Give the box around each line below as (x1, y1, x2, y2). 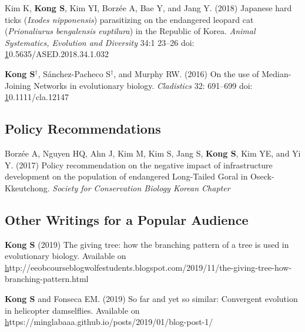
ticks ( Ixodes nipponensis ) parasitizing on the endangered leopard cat (5, 13, 254, 25)
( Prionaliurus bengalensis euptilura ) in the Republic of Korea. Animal (5, 25, 256, 37)
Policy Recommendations (5, 119, 161, 138)
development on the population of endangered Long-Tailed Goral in (5, 170, 248, 182)
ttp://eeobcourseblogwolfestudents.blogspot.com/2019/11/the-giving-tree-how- (9, 261, 292, 273)
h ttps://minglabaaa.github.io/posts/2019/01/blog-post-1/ (5, 316, 213, 328)
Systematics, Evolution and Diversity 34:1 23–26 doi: (5, 36, 195, 48)
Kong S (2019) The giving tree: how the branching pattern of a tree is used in (5, 238, 289, 250)
